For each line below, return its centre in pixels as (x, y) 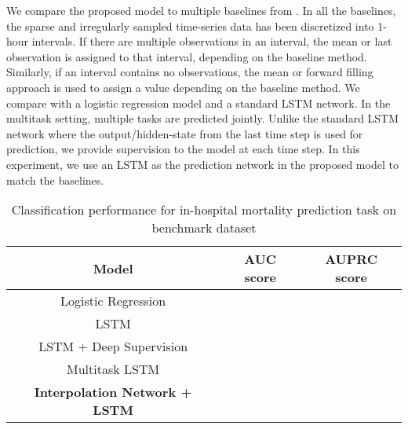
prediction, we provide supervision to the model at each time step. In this (183, 149)
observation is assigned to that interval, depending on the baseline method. (187, 56)
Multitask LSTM (113, 369)
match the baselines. (55, 180)
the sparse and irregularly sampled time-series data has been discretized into (190, 26)
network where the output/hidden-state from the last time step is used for (185, 133)
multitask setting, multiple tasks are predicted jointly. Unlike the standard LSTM (203, 118)
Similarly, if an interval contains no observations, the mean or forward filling (190, 72)
